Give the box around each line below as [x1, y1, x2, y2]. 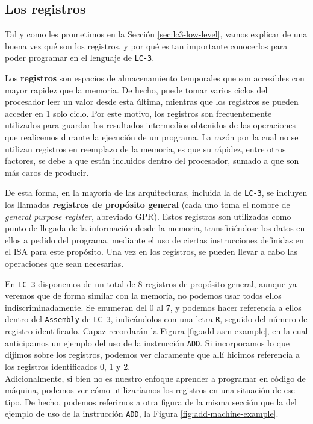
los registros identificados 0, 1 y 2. [5, 360, 131, 372]
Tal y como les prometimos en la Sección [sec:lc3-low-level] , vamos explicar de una [5, 28, 308, 40]
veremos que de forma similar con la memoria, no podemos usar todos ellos [5, 289, 282, 302]
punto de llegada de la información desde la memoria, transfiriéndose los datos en [5, 222, 305, 234]
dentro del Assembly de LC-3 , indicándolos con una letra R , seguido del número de [5, 313, 308, 325]
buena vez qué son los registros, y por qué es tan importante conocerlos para [5, 39, 288, 52]
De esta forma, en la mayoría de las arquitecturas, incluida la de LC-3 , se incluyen [5, 186, 308, 199]
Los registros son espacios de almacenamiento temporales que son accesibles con [5, 72, 305, 84]
